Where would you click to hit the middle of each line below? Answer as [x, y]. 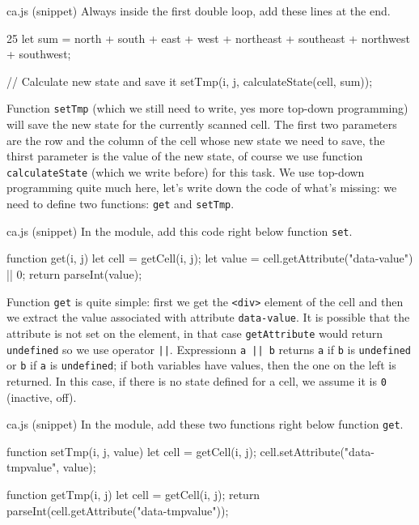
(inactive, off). [42, 397]
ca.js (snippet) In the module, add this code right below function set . [180, 230]
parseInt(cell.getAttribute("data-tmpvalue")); [118, 510]
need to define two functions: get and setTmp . [121, 204]
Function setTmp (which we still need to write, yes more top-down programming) [207, 108]
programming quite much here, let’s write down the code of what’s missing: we [202, 188]
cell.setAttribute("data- [317, 451]
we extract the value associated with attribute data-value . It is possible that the [208, 317]
